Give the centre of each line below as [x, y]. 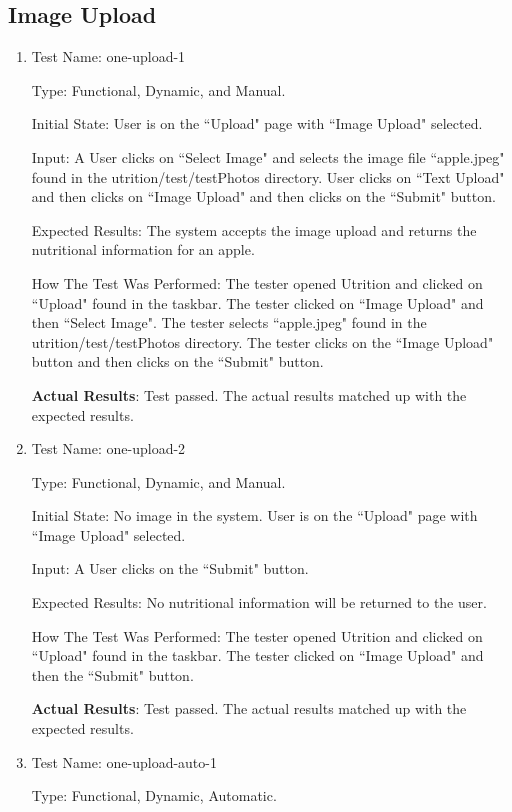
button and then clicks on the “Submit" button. [177, 361]
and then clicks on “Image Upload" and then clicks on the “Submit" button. [263, 196]
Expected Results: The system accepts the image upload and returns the [254, 229]
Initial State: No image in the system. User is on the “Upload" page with [254, 515]
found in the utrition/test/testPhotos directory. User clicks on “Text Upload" [268, 176]
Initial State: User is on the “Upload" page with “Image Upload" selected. [257, 123]
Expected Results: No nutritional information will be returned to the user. [259, 602]
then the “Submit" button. [112, 674]
